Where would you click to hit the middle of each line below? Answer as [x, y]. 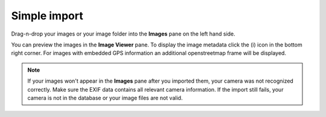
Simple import [47, 16]
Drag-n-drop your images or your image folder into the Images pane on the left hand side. [123, 34]
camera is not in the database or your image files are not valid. [105, 98]
